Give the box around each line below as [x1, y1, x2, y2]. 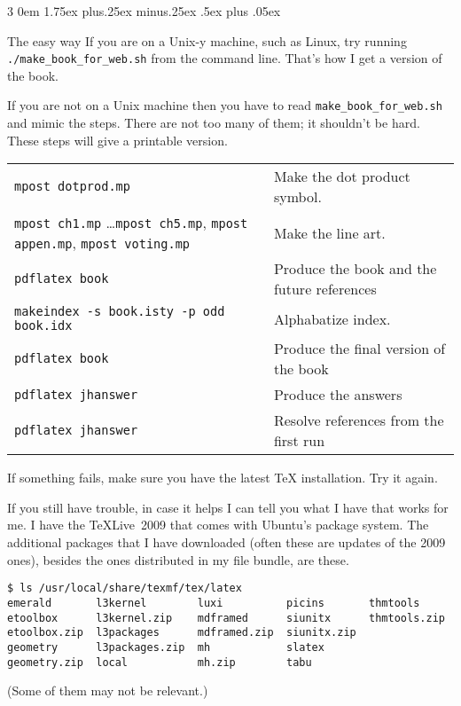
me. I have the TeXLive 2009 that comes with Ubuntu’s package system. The [7, 515, 429, 534]
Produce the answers [273, 384, 402, 405]
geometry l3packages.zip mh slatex [7, 640, 324, 654]
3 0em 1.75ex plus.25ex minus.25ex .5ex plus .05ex [7, 2, 281, 20]
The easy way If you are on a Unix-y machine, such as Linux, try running [7, 31, 407, 50]
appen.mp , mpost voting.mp [14, 232, 191, 254]
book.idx [14, 318, 73, 333]
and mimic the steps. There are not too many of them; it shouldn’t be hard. [7, 114, 420, 132]
